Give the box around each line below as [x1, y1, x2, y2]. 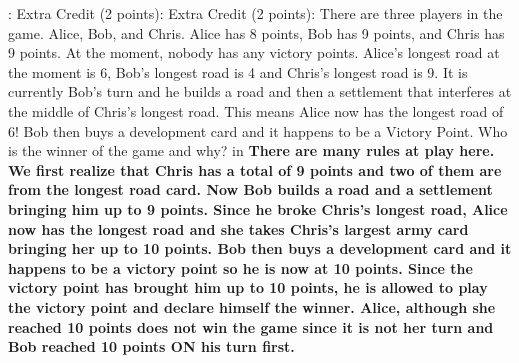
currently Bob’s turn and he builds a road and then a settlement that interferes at [8, 81, 512, 102]
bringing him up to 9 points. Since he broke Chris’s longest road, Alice [8, 198, 508, 219]
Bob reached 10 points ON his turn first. [8, 336, 295, 357]
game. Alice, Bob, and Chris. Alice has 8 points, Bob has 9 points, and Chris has [8, 22, 505, 43]
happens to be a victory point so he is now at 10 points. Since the [8, 257, 473, 278]
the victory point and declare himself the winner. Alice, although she [8, 296, 496, 317]
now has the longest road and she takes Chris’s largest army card [8, 218, 469, 239]
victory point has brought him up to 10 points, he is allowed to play [8, 277, 488, 298]
